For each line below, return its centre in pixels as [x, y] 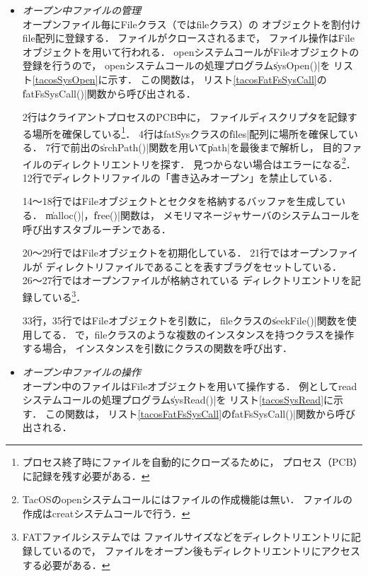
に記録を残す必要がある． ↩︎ [86, 475]
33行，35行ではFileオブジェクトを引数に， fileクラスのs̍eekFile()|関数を [184, 321]
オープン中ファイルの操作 [81, 372]
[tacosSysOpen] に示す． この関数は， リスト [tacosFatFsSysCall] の [179, 79]
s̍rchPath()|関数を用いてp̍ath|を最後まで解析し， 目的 [221, 147]
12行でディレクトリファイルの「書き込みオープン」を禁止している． [180, 177]
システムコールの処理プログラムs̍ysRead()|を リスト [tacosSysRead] [173, 400]
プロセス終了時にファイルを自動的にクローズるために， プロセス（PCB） [190, 462]
